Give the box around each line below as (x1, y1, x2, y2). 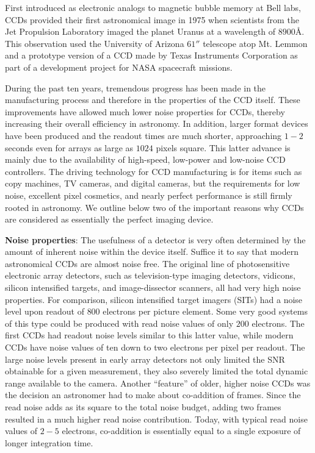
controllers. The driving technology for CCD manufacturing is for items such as (5, 165, 302, 177)
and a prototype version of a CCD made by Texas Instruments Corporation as (5, 49, 298, 62)
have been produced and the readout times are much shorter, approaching (5, 129, 282, 141)
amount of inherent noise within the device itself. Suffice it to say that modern (5, 245, 299, 258)
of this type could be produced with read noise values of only (5, 316, 234, 329)
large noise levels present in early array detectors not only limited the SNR (5, 352, 285, 365)
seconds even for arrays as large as (5, 141, 134, 154)
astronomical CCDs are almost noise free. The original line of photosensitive (5, 257, 290, 269)
